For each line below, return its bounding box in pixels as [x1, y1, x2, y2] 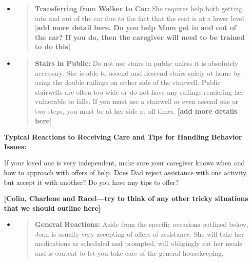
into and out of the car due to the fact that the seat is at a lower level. [35, 13, 246, 23]
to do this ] [35, 41, 71, 52]
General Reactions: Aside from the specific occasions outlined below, [35, 219, 248, 229]
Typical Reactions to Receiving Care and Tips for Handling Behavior [4, 132, 242, 142]
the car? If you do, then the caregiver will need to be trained [35, 32, 245, 42]
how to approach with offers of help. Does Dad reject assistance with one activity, [4, 167, 248, 177]
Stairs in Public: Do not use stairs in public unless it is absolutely [35, 58, 238, 68]
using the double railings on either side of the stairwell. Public [35, 77, 221, 87]
